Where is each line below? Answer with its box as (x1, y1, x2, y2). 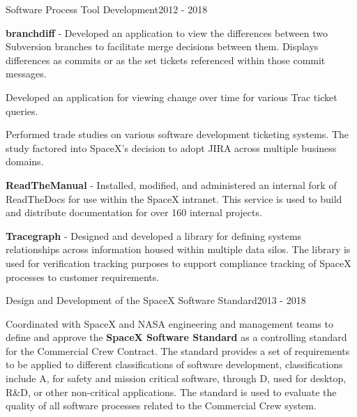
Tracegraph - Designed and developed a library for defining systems (6, 228, 302, 243)
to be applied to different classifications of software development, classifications (6, 357, 343, 372)
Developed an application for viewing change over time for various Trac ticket (6, 89, 337, 104)
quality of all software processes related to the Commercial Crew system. (6, 398, 317, 413)
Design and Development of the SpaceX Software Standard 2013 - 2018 (6, 293, 306, 308)
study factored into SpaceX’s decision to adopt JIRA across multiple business (6, 140, 337, 155)
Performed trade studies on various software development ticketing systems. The (6, 127, 349, 142)
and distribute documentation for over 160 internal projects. (6, 205, 262, 220)
